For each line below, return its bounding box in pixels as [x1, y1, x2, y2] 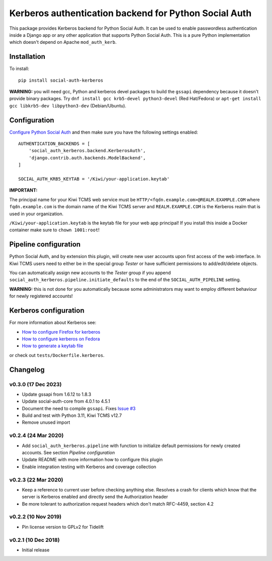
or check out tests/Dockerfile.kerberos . [9, 352, 105, 358]
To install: [9, 66, 30, 72]
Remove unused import [22, 419, 71, 425]
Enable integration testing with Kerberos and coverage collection [22, 464, 156, 470]
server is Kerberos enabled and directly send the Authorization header [22, 494, 168, 500]
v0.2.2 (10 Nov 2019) [9, 513, 61, 520]
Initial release [22, 547, 50, 553]
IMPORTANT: [9, 187, 38, 194]
